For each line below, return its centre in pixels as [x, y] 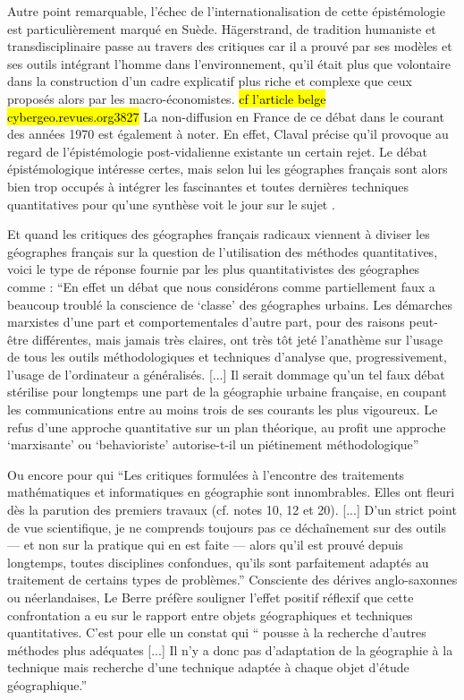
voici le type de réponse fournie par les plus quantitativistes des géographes [214, 269]
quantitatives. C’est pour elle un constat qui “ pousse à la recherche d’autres [217, 632]
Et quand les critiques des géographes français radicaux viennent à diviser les [219, 234]
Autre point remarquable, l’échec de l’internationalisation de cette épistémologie [226, 11]
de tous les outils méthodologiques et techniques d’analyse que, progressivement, [227, 357]
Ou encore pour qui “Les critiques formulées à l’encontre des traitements [206, 474]
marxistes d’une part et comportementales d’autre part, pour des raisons [206, 322]
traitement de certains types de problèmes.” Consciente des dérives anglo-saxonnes [232, 580]
